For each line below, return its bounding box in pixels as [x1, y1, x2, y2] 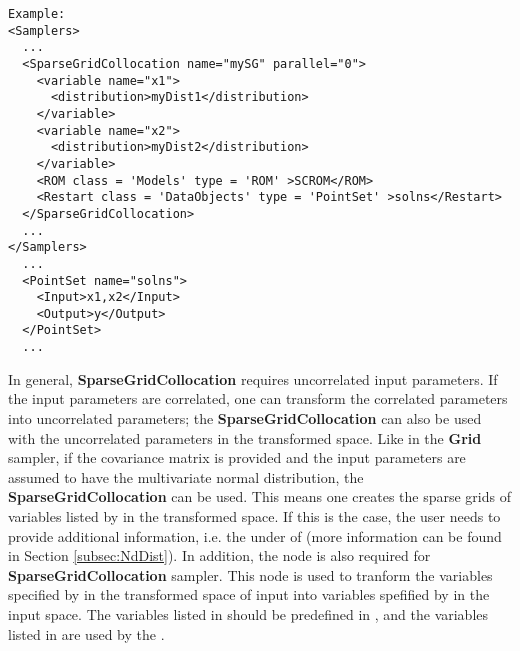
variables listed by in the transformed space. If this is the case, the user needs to [8, 505, 501, 526]
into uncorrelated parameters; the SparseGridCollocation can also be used [8, 407, 482, 428]
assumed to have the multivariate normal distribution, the [8, 466, 364, 487]
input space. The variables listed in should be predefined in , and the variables [8, 603, 489, 624]
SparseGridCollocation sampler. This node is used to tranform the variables [8, 564, 493, 585]
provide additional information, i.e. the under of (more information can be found [8, 525, 502, 546]
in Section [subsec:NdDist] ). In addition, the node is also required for [8, 545, 431, 566]
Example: [8, 7, 66, 21]
